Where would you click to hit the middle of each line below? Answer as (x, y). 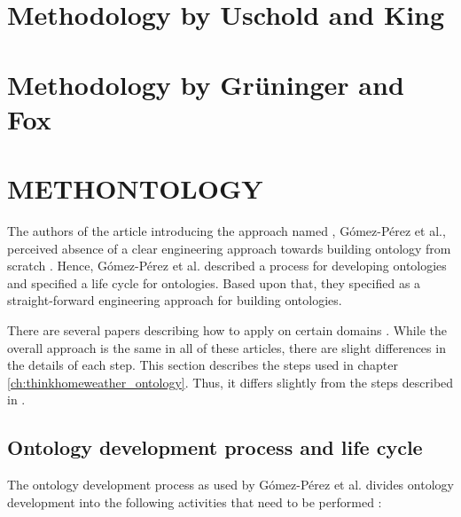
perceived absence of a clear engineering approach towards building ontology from (229, 248)
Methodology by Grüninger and (206, 84)
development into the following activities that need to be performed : (195, 501)
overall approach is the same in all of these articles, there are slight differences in (227, 347)
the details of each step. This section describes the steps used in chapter (203, 365)
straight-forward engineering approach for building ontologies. (175, 300)
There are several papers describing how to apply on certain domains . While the (227, 330)
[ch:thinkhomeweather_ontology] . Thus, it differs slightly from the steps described (230, 382)
